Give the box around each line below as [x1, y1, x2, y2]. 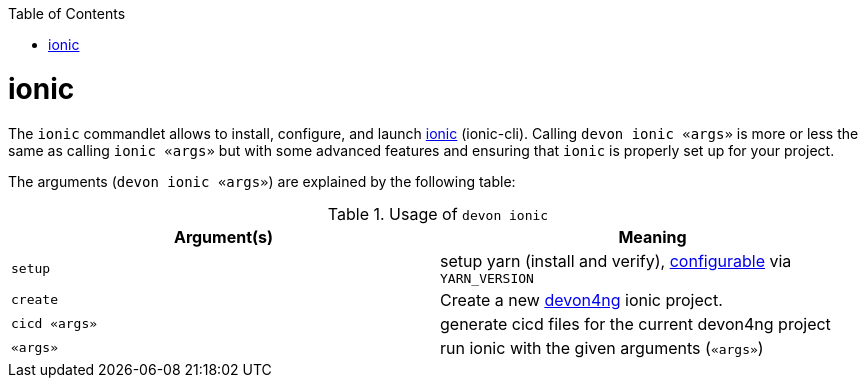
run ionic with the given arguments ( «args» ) [440, 337, 764, 358]
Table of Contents [8, 5, 126, 22]
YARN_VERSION [440, 270, 534, 286]
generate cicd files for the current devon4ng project [440, 313, 831, 334]
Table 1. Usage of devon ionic [327, 203, 549, 224]
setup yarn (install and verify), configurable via [440, 250, 792, 271]
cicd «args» [11, 316, 98, 331]
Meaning [618, 226, 687, 247]
